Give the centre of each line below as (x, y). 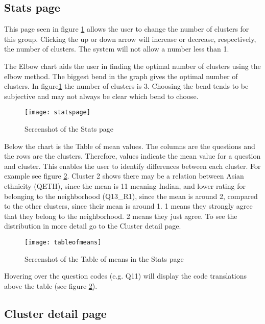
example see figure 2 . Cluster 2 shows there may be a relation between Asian (124, 176)
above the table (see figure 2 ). (51, 285)
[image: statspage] (57, 113)
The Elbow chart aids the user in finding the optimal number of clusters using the (132, 66)
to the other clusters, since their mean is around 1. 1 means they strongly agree (128, 206)
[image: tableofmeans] (63, 242)
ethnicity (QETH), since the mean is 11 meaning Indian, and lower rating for (125, 185)
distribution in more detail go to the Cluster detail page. (93, 226)
